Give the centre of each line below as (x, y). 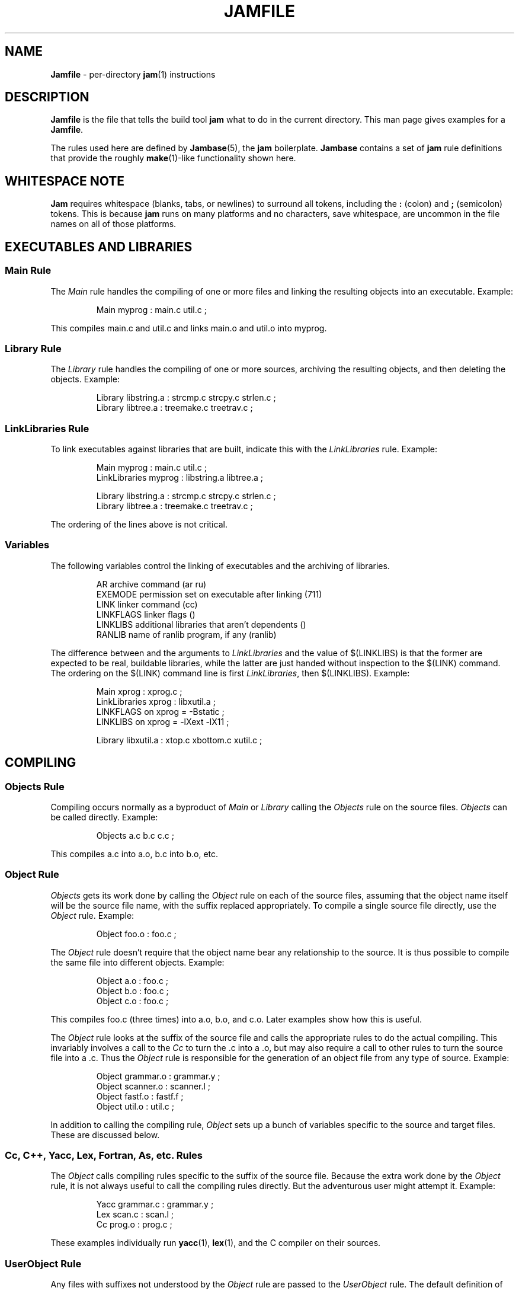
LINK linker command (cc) (147, 604)
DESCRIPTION (47, 97)
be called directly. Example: (104, 817)
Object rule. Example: (92, 915)
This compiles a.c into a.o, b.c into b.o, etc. (134, 854)
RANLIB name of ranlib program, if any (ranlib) (186, 634)
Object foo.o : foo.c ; (136, 934)
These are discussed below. (105, 1135)
